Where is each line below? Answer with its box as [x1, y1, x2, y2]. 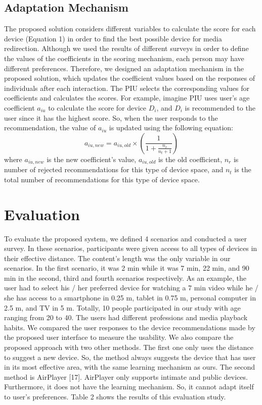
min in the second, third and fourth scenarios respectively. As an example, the [4, 272, 246, 283]
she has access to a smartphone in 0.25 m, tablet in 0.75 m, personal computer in [4, 292, 256, 303]
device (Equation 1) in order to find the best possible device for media [4, 33, 222, 43]
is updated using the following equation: [109, 122, 233, 133]
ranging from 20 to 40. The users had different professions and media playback [4, 312, 248, 323]
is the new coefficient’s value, [47, 154, 137, 164]
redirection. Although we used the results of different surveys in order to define [4, 43, 249, 54]
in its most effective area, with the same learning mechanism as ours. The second [4, 362, 255, 372]
